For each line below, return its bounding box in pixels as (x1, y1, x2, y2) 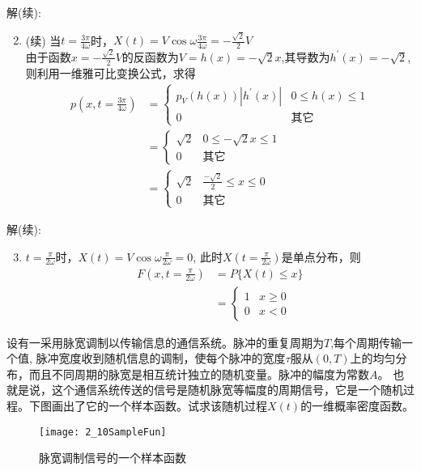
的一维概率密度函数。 (300, 397, 415, 414)
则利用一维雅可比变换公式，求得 (25, 64, 196, 81)
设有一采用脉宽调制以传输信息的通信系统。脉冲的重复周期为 (6, 333, 324, 350)
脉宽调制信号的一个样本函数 (39, 449, 186, 466)
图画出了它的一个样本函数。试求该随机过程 (40, 397, 267, 414)
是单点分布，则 (281, 248, 361, 265)
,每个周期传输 (330, 333, 402, 350)
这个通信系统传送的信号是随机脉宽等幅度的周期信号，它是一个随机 (51, 381, 403, 398)
